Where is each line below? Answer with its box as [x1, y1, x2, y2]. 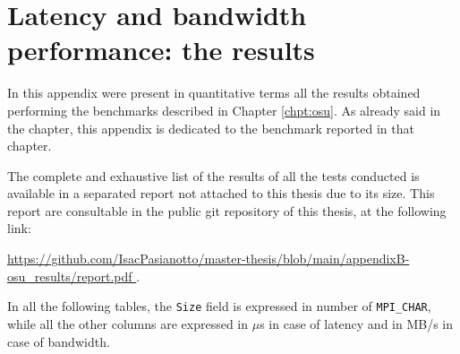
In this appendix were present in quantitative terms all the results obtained [7, 83, 421, 102]
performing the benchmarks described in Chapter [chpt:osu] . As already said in [7, 100, 441, 119]
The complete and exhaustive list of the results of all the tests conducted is [7, 166, 420, 185]
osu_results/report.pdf [7, 266, 132, 285]
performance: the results [7, 31, 315, 68]
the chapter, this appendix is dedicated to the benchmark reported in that [7, 118, 414, 137]
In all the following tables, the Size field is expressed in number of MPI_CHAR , [7, 297, 431, 315]
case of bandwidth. [7, 332, 110, 350]
